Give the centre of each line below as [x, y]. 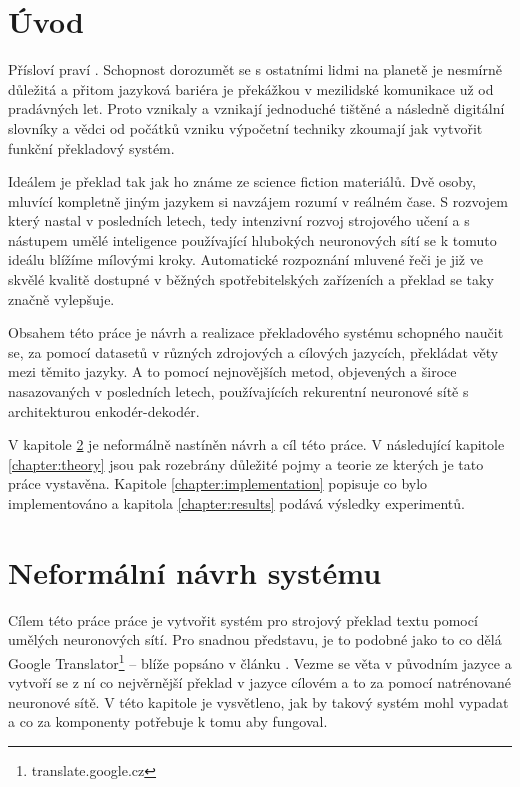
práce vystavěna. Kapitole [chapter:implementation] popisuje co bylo [218, 483]
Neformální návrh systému [195, 571]
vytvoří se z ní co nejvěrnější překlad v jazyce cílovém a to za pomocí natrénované [260, 682]
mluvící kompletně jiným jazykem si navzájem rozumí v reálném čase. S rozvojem [258, 200]
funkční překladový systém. [91, 147]
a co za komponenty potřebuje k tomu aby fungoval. [168, 721]
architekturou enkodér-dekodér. [104, 410]
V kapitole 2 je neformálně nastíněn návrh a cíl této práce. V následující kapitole [256, 444]
